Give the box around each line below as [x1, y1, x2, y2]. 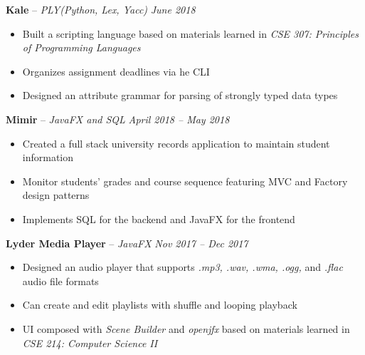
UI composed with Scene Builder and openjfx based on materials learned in [22, 321, 350, 336]
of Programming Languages [22, 40, 141, 55]
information [22, 150, 74, 165]
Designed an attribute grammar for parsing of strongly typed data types [22, 88, 338, 103]
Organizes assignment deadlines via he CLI [22, 63, 210, 78]
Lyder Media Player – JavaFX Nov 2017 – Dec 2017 [6, 235, 248, 250]
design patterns [22, 187, 90, 202]
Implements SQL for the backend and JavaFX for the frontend [22, 211, 295, 226]
